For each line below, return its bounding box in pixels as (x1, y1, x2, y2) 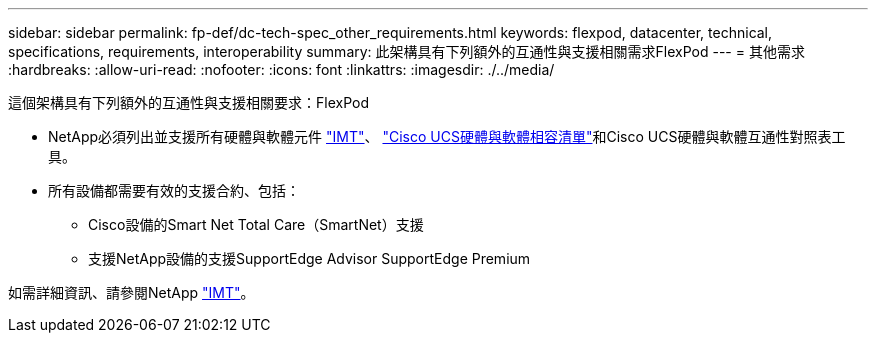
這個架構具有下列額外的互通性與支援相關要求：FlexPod (8, 94, 369, 111)
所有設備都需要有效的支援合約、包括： (48, 182, 300, 199)
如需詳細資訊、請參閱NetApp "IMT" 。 (8, 284, 255, 301)
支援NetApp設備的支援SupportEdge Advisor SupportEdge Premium (88, 250, 531, 267)
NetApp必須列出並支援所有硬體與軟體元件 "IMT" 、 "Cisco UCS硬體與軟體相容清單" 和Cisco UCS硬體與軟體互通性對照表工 (48, 128, 846, 145)
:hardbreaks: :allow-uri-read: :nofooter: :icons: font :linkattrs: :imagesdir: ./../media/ (8, 61, 555, 78)
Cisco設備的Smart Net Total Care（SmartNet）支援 (88, 216, 424, 233)
